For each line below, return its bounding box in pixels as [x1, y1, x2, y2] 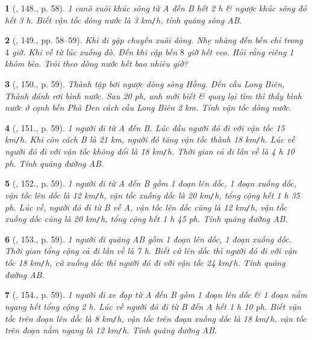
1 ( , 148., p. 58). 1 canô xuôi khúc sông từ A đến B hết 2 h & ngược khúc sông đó [5, 2, 307, 14]
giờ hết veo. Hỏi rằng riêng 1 [187, 45, 294, 58]
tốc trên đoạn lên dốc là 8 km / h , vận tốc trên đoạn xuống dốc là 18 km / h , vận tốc [5, 312, 307, 324]
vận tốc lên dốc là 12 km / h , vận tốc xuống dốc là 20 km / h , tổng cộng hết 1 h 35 [5, 188, 300, 201]
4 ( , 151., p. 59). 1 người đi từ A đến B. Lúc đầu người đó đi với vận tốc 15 [5, 121, 285, 134]
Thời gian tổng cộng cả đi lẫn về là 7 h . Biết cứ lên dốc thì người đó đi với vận [5, 244, 297, 257]
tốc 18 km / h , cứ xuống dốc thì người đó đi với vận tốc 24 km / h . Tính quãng [5, 256, 285, 269]
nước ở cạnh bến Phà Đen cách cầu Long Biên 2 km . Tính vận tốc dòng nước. [5, 101, 292, 114]
